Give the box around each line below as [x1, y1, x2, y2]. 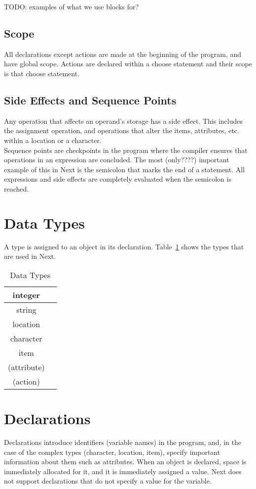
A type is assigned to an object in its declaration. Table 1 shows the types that [4, 241, 244, 251]
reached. [4, 183, 29, 194]
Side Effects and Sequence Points [4, 92, 177, 107]
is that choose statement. [4, 68, 80, 78]
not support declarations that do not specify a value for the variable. [4, 476, 212, 486]
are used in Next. [4, 251, 56, 261]
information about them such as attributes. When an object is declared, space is [4, 456, 247, 467]
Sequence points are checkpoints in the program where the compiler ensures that [4, 145, 248, 155]
